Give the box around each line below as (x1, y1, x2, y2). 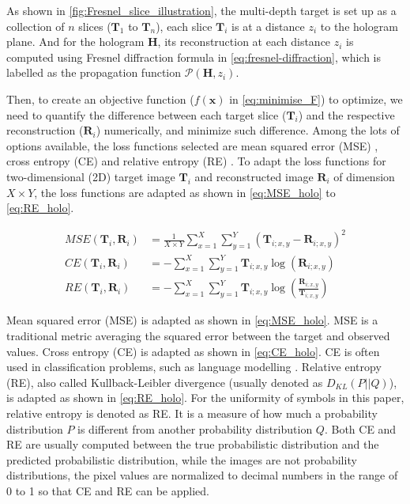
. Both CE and (324, 420, 397, 437)
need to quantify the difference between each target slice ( (6, 106, 287, 123)
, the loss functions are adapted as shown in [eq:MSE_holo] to (34, 184, 336, 200)
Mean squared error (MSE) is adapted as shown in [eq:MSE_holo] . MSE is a (6, 312, 378, 328)
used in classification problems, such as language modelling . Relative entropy (6, 358, 382, 375)
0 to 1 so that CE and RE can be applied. (6, 482, 209, 498)
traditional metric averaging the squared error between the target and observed (6, 328, 390, 343)
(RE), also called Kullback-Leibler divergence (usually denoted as (6, 373, 323, 390)
